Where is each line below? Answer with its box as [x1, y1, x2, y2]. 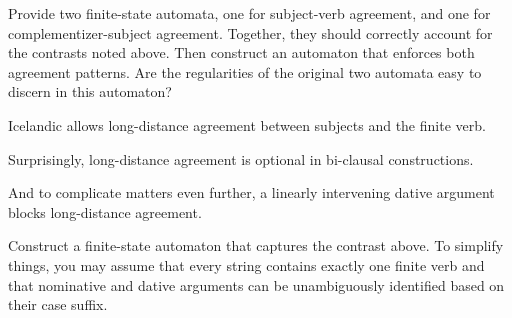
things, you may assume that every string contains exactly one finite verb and [8, 254, 485, 275]
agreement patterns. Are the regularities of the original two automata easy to [8, 61, 482, 82]
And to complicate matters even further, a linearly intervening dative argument [8, 182, 495, 203]
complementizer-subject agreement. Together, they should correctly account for [8, 22, 493, 43]
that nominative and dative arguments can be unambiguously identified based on [8, 274, 505, 295]
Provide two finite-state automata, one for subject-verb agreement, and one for [8, 3, 491, 23]
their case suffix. [8, 294, 108, 315]
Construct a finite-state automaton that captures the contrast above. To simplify [8, 235, 504, 256]
